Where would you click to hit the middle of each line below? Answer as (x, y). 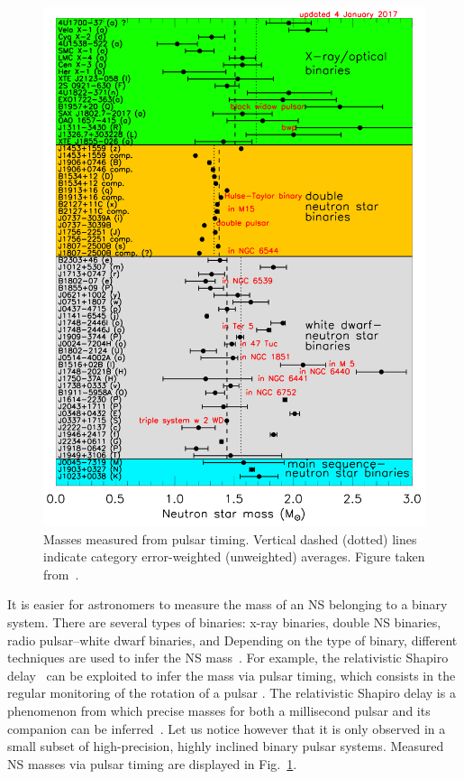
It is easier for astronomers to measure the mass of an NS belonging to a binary (227, 604)
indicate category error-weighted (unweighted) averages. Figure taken (234, 556)
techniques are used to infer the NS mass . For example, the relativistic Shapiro (228, 658)
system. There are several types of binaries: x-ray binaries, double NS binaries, (224, 622)
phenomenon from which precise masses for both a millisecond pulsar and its (219, 710)
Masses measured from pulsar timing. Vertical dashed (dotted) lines (230, 538)
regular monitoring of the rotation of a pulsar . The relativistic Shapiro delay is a (232, 693)
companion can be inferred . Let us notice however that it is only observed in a (227, 728)
